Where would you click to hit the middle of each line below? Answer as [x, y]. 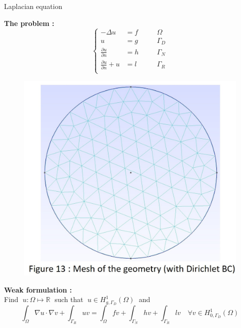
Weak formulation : [38, 289]
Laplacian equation [33, 6]
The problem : [29, 23]
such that [69, 299]
